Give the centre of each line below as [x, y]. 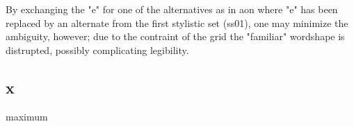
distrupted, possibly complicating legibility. [97, 49]
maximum [27, 116]
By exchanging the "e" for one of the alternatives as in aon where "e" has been [172, 9]
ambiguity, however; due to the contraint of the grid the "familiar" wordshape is [175, 36]
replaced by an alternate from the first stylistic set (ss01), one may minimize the [177, 22]
